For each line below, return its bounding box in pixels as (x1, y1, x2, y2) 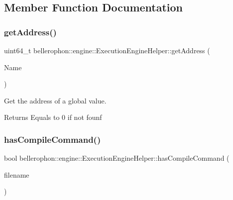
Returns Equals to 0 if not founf (4, 112, 102, 122)
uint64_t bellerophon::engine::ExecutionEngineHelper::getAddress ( (4, 45, 210, 55)
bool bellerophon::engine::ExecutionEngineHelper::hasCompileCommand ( (4, 153, 230, 163)
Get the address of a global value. (4, 95, 107, 105)
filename (4, 169, 29, 180)
